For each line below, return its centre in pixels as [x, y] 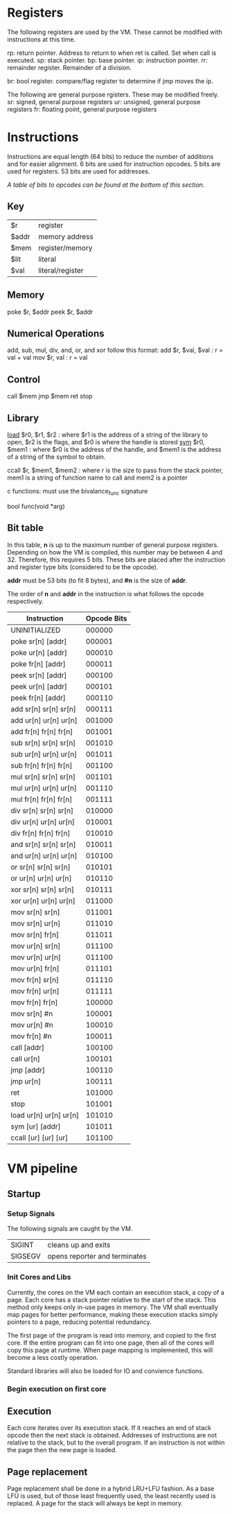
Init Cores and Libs [39, 1277]
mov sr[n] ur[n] [36, 923]
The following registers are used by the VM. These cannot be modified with [115, 32]
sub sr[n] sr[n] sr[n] [43, 743]
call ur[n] [25, 1059]
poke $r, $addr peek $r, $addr [50, 312]
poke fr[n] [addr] [38, 664]
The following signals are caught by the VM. [70, 1229]
